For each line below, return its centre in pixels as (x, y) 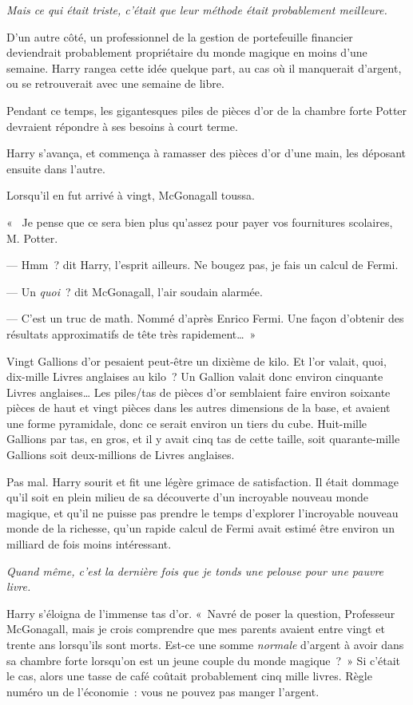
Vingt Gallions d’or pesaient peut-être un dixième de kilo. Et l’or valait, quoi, (197, 360)
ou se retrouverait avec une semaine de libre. (115, 83)
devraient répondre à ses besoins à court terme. (122, 126)
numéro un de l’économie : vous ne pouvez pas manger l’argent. (163, 691)
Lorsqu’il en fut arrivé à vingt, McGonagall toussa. (131, 195)
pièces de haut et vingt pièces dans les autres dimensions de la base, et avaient (199, 408)
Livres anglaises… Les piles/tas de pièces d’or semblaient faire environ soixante (199, 392)
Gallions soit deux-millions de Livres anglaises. (121, 455)
